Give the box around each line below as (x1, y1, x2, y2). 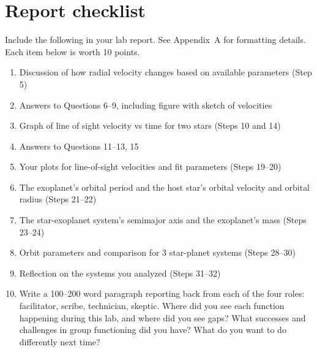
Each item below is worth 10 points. (5, 45, 140, 58)
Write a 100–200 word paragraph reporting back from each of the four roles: (19, 287, 305, 300)
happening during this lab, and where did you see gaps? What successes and (19, 311, 306, 324)
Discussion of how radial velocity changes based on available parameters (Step (19, 66, 312, 78)
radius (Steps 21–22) (19, 193, 97, 205)
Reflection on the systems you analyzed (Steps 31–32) (19, 266, 221, 279)
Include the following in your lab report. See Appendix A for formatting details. (5, 33, 306, 46)
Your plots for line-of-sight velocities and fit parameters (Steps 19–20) (19, 160, 282, 173)
